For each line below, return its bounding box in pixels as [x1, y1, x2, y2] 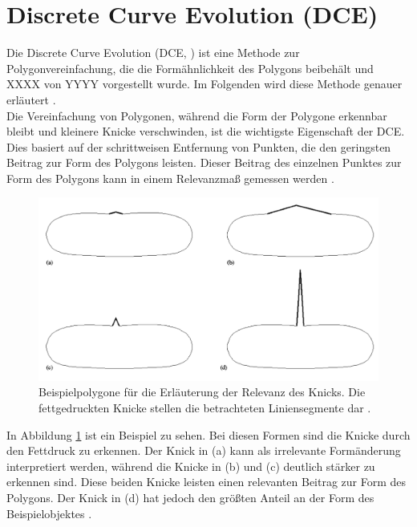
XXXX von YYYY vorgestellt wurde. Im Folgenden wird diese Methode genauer [6, 75, 403, 92]
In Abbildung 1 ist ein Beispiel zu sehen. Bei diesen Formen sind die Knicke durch [6, 426, 411, 443]
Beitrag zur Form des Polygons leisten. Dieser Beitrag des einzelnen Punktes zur [6, 154, 402, 171]
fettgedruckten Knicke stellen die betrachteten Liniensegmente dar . [38, 399, 371, 416]
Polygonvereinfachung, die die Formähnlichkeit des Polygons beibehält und [6, 59, 374, 76]
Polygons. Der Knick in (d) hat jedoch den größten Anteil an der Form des [6, 488, 374, 505]
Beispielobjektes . [6, 505, 92, 521]
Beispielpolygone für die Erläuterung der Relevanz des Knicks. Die [38, 383, 366, 400]
